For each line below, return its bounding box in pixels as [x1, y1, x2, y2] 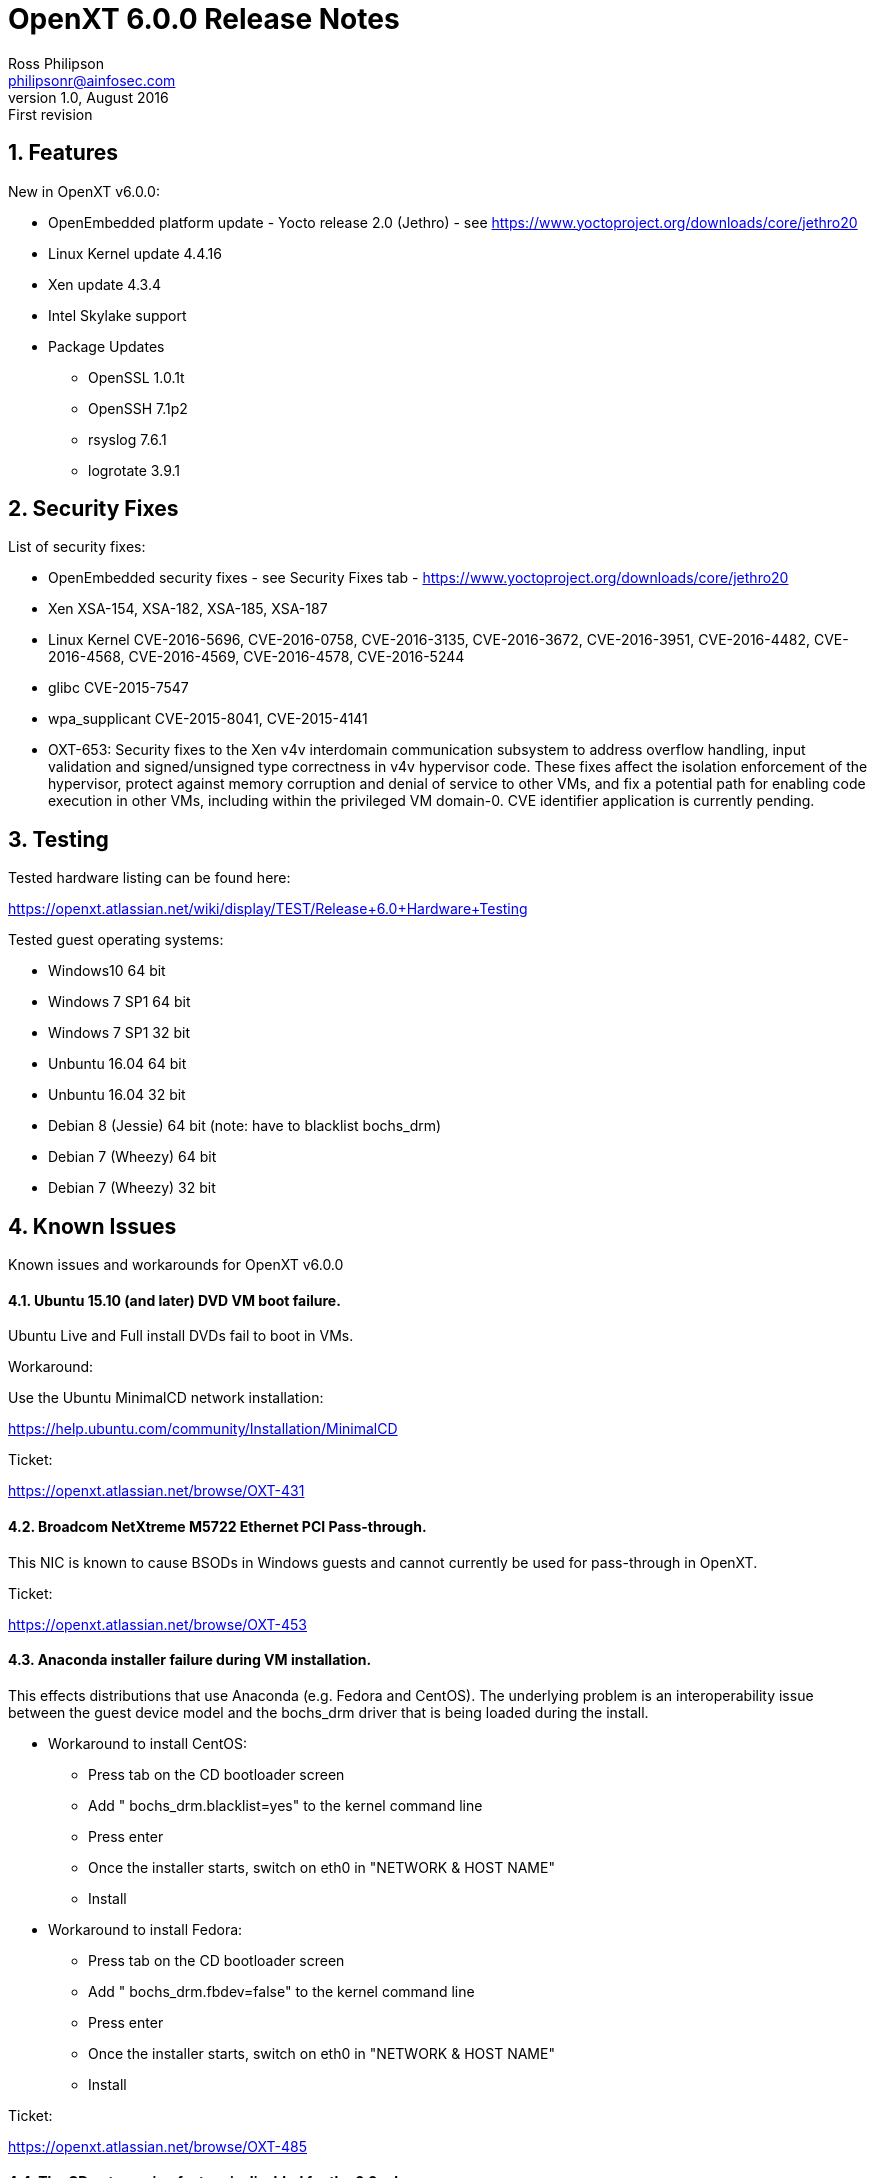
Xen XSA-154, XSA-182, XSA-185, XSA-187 [48, 600, 328, 618]
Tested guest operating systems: [8, 931, 224, 949]
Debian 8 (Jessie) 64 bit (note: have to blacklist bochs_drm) [48, 1117, 442, 1135]
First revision [8, 105, 93, 123]
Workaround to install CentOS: [48, 1734, 248, 1752]
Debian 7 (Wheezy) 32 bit [48, 1179, 216, 1197]
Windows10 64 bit [48, 962, 166, 980]
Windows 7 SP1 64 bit [48, 993, 191, 1011]
